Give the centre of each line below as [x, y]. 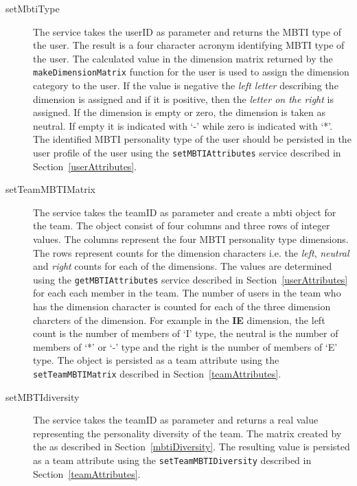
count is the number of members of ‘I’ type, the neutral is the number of [186, 333]
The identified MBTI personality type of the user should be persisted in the [192, 139]
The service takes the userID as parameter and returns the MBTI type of [187, 31]
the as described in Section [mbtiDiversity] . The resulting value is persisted [192, 447]
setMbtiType [33, 8]
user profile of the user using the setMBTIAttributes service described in [187, 152]
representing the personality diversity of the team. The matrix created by [187, 433]
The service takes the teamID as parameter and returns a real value [176, 420]
